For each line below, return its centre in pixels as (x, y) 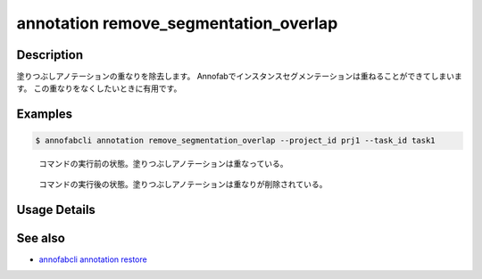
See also (41, 238)
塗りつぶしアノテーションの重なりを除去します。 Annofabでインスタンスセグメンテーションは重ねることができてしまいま (240, 77)
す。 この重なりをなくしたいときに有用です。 (99, 88)
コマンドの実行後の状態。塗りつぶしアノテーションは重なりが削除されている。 (183, 184)
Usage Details (56, 209)
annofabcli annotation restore (93, 259)
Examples (45, 115)
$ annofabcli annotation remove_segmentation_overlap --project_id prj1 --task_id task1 (236, 141)
